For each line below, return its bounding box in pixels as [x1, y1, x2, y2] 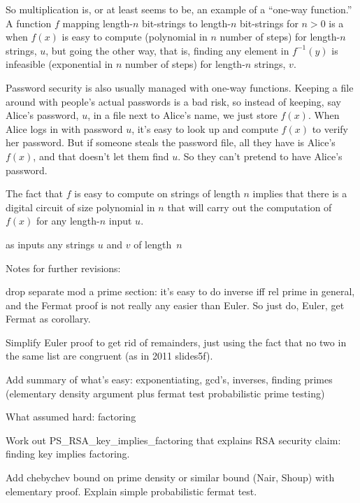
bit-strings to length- [141, 15, 231, 30]
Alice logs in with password [6, 121, 123, 136]
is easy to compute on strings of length [74, 186, 240, 201]
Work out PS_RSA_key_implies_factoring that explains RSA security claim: [6, 432, 341, 447]
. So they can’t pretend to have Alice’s [178, 148, 343, 163]
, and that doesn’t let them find [33, 148, 169, 163]
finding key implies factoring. [6, 446, 130, 461]
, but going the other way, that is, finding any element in [45, 43, 289, 57]
